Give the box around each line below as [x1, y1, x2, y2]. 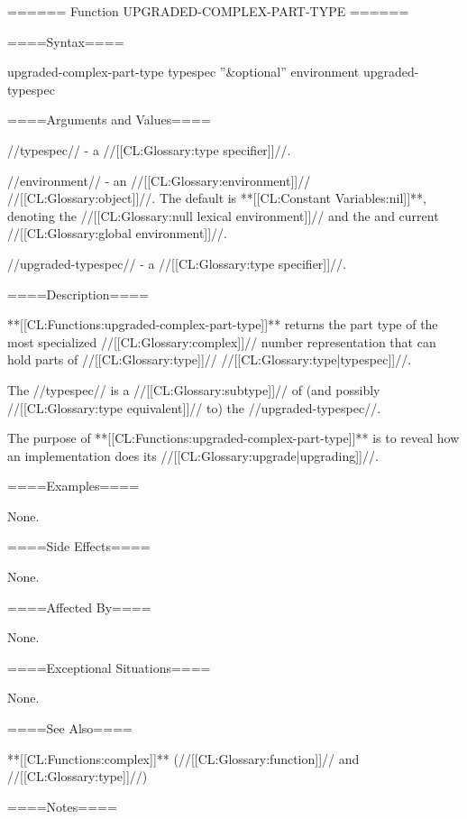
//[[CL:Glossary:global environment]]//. [7, 224, 228, 243]
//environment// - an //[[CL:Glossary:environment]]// [7, 170, 311, 189]
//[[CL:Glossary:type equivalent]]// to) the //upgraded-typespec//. [7, 398, 381, 417]
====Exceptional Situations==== [7, 658, 211, 676]
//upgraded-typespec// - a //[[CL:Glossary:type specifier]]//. [7, 253, 347, 272]
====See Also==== [7, 719, 133, 738]
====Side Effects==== [7, 537, 151, 556]
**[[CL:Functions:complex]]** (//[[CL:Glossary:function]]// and [7, 749, 360, 768]
